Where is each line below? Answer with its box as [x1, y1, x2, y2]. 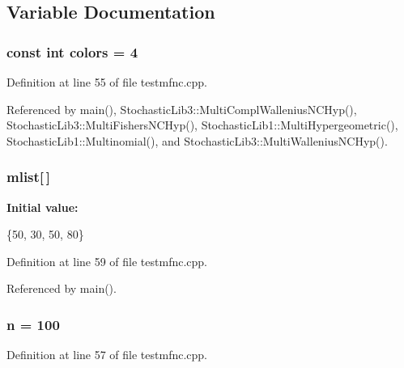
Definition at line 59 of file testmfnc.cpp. [6, 252, 208, 269]
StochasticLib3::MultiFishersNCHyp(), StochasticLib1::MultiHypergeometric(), [6, 116, 398, 133]
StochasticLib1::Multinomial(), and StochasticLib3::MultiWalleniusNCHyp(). [6, 132, 388, 149]
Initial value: [6, 198, 79, 215]
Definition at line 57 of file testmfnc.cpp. [6, 346, 208, 363]
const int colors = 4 [6, 41, 138, 61]
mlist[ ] [6, 167, 51, 187]
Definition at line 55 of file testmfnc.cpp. [6, 74, 208, 90]
